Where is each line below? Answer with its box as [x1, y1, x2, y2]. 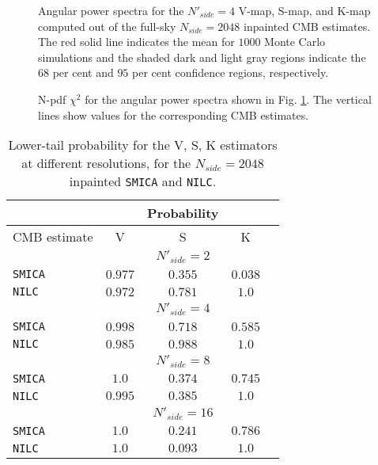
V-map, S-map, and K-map [238, 2, 371, 18]
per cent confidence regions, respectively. [132, 64, 329, 81]
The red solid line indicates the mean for [38, 33, 235, 50]
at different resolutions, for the [21, 154, 191, 173]
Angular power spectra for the [38, 2, 184, 18]
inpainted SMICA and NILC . [69, 172, 217, 191]
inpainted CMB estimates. [244, 17, 371, 34]
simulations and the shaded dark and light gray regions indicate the [38, 48, 366, 65]
